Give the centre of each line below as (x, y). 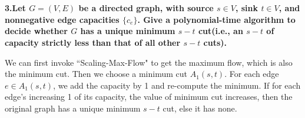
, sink (247, 8)
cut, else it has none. (200, 108)
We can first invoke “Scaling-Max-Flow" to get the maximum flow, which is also (149, 62)
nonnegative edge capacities (62, 19)
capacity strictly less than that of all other (93, 42)
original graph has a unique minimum (73, 108)
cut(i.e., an (221, 31)
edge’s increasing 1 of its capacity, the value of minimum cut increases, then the (149, 97)
